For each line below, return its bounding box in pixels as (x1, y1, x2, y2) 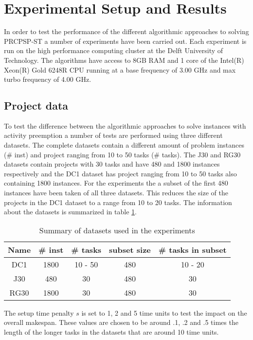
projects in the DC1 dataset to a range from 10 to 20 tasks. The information (4, 197, 232, 207)
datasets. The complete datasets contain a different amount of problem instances (4, 140, 244, 150)
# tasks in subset (158, 244, 227, 255)
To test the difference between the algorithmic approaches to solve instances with (4, 120, 246, 131)
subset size (109, 244, 151, 255)
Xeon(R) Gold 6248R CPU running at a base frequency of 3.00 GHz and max (4, 64, 236, 75)
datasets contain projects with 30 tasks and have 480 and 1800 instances (4, 159, 220, 169)
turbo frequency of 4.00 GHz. (4, 74, 91, 84)
